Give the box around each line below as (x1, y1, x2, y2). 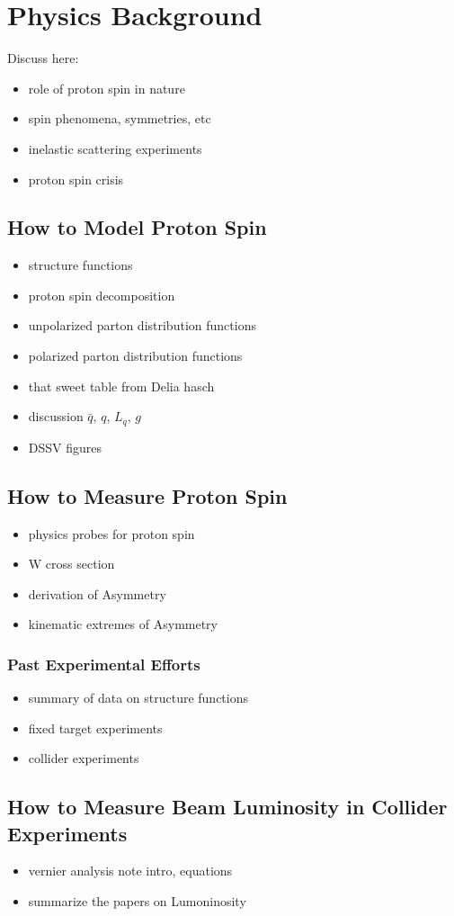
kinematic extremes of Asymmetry (28, 615, 218, 633)
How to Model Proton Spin (7, 213, 267, 241)
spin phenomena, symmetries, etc (28, 109, 211, 128)
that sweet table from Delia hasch (28, 376, 215, 395)
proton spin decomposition (28, 285, 175, 304)
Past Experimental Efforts (7, 652, 200, 675)
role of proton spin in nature (28, 78, 185, 97)
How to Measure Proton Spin (7, 481, 288, 509)
